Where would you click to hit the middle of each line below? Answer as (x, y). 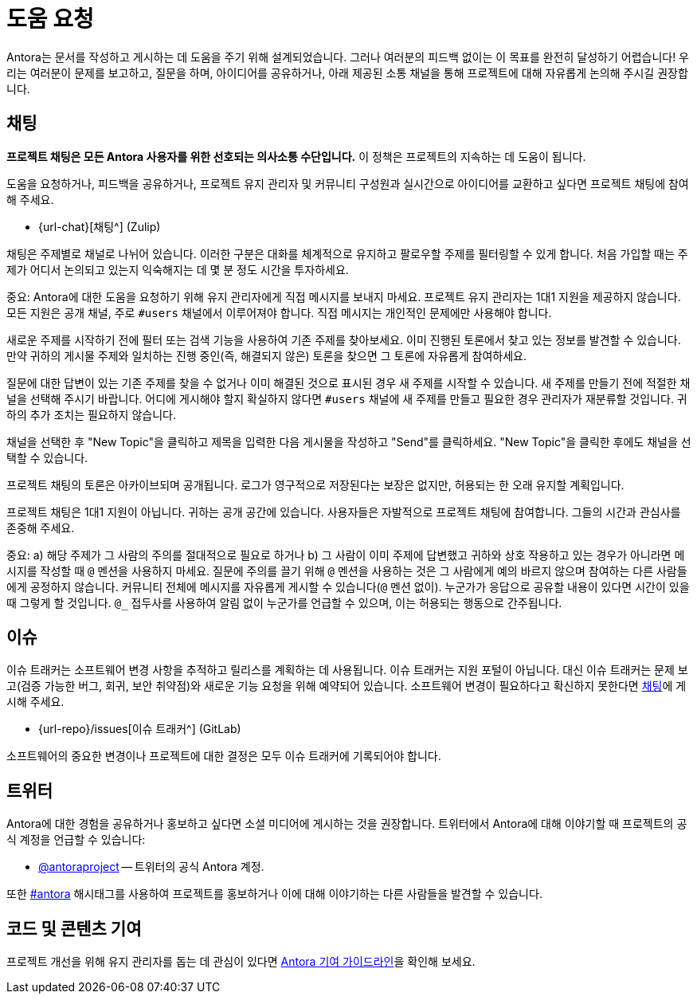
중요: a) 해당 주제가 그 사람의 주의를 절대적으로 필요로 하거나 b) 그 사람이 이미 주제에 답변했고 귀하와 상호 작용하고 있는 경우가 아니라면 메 (346, 555)
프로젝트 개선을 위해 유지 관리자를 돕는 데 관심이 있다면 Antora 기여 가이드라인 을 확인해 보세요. (241, 962)
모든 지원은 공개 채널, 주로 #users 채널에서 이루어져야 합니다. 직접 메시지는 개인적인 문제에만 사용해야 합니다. (279, 312)
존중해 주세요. (41, 527)
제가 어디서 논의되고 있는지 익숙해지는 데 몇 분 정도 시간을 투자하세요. (178, 269)
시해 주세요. (35, 702)
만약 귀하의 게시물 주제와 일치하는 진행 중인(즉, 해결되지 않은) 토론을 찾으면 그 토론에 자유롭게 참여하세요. (267, 355)
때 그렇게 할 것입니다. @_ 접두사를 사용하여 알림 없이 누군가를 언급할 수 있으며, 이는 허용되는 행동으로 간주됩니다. (284, 602)
